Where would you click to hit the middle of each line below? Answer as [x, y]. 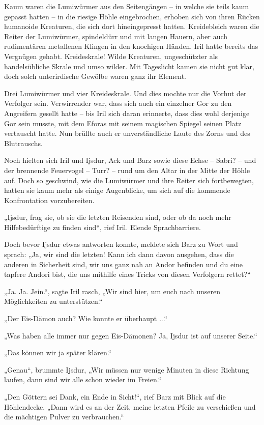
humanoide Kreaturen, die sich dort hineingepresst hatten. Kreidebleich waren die [132, 26]
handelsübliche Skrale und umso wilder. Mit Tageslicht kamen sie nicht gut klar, [129, 66]
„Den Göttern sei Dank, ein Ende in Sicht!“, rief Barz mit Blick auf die [115, 396]
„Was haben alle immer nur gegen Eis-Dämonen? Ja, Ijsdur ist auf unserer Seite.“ [131, 335]
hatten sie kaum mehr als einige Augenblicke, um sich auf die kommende [117, 190]
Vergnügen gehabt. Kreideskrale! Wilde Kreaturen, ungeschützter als [111, 56]
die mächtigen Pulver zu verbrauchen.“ [64, 417]
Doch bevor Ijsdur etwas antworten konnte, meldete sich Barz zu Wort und [121, 244]
